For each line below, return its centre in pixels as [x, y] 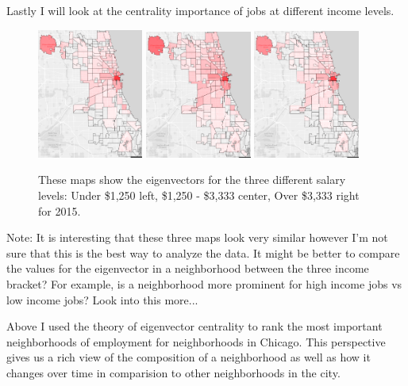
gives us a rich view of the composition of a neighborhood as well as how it [189, 357]
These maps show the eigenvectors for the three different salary [192, 180]
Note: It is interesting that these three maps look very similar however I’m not [197, 237]
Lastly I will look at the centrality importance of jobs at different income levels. [200, 10]
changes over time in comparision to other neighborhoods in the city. [173, 372]
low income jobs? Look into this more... [102, 299]
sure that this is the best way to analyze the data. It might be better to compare [203, 252]
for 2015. [60, 210]
